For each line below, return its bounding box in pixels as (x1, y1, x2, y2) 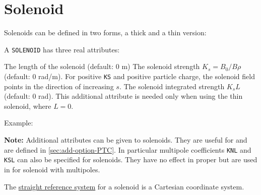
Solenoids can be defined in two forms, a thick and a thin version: (4, 27, 207, 38)
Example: (4, 117, 33, 128)
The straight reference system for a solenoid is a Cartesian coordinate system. (4, 181, 244, 191)
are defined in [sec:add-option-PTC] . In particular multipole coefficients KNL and (4, 144, 251, 155)
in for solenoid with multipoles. (4, 164, 100, 174)
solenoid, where (4, 100, 51, 111)
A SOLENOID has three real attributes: (4, 44, 120, 54)
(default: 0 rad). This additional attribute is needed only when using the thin (4, 91, 243, 101)
